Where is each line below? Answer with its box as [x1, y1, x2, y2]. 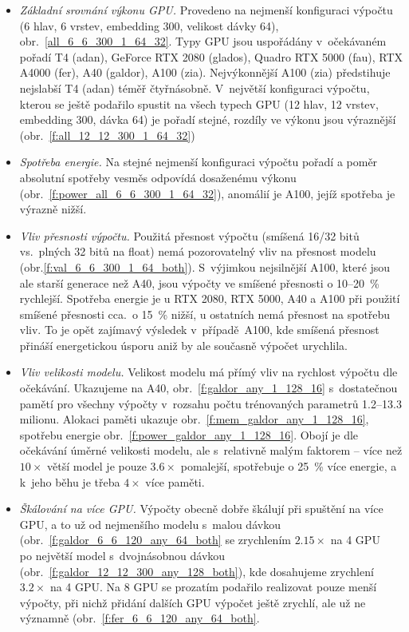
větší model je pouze [47, 458, 147, 475]
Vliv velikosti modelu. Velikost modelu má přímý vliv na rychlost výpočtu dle [19, 364, 398, 380]
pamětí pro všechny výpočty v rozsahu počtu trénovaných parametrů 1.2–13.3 [19, 395, 402, 411]
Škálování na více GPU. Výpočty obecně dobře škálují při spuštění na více [19, 500, 383, 517]
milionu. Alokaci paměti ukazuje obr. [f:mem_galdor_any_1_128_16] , [19, 411, 369, 427]
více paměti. [145, 473, 205, 490]
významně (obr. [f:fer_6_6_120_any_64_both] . [19, 610, 260, 626]
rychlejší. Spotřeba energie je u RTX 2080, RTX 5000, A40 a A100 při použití [19, 290, 400, 307]
